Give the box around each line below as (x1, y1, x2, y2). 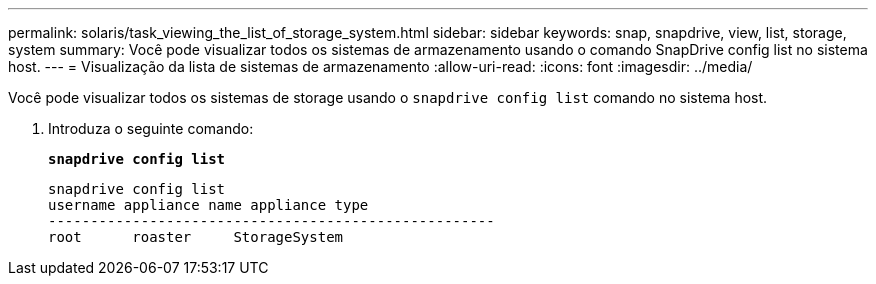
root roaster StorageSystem (48, 229, 344, 245)
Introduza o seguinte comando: (48, 120, 254, 137)
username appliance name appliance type (48, 197, 369, 213)
